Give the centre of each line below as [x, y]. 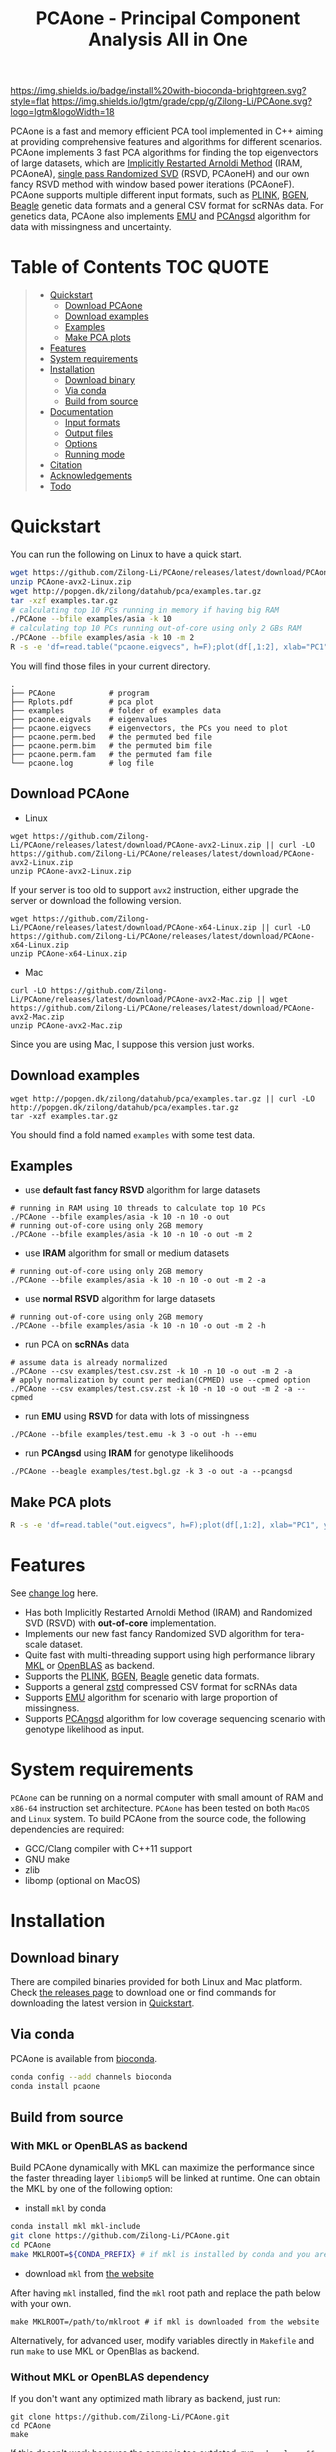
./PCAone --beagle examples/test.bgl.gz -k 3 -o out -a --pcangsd [151, 1472]
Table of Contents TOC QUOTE [140, 267]
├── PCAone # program [80, 693]
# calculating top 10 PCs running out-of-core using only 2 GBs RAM [156, 628]
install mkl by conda [65, 2208]
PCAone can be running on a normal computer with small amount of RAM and [167, 1797]
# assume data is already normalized [89, 1363]
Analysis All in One [168, 39]
